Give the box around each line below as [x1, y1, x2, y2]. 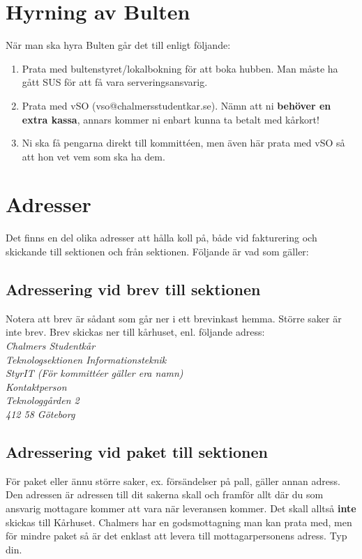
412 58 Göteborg [6, 406, 75, 421]
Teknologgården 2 [6, 393, 80, 408]
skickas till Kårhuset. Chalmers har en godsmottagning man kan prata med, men [6, 514, 352, 529]
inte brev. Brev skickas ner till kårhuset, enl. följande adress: [6, 325, 265, 339]
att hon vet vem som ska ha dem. [22, 149, 165, 163]
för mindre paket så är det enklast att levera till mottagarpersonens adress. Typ [6, 528, 347, 543]
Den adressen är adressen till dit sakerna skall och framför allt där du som [6, 487, 324, 502]
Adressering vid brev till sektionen [6, 278, 261, 299]
